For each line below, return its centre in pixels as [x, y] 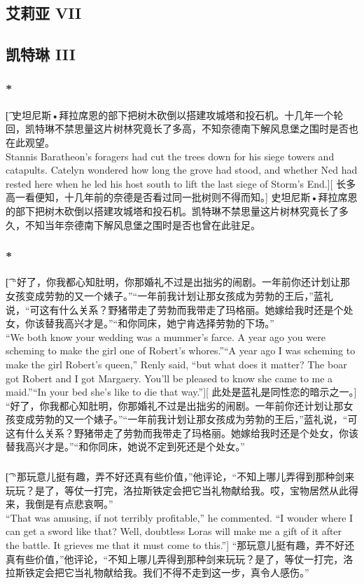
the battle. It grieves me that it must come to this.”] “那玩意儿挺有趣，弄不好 [175, 544]
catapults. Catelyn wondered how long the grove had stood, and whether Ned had [182, 170]
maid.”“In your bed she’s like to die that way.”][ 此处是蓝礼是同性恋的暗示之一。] [181, 392]
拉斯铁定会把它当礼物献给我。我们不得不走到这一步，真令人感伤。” [157, 572]
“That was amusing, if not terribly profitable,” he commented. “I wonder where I [180, 517]
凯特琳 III [41, 54]
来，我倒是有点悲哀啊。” [59, 504]
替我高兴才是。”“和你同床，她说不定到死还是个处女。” [125, 446]
